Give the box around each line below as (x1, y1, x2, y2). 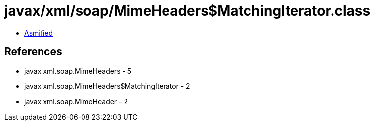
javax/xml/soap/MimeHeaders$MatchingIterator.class (4, 2, 371, 19)
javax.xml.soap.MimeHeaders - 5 (24, 66, 132, 75)
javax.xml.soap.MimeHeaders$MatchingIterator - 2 (24, 82, 190, 90)
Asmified (24, 28, 53, 37)
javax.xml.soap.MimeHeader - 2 (24, 97, 128, 106)
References (4, 45, 62, 58)
